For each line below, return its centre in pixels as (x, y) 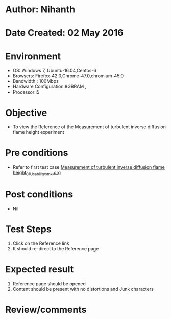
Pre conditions (37, 153)
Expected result (40, 270)
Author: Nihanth (40, 9)
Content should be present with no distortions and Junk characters (83, 289)
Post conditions (39, 195)
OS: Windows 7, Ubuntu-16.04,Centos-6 (55, 71)
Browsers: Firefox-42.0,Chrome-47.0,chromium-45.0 (68, 76)
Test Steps (29, 229)
